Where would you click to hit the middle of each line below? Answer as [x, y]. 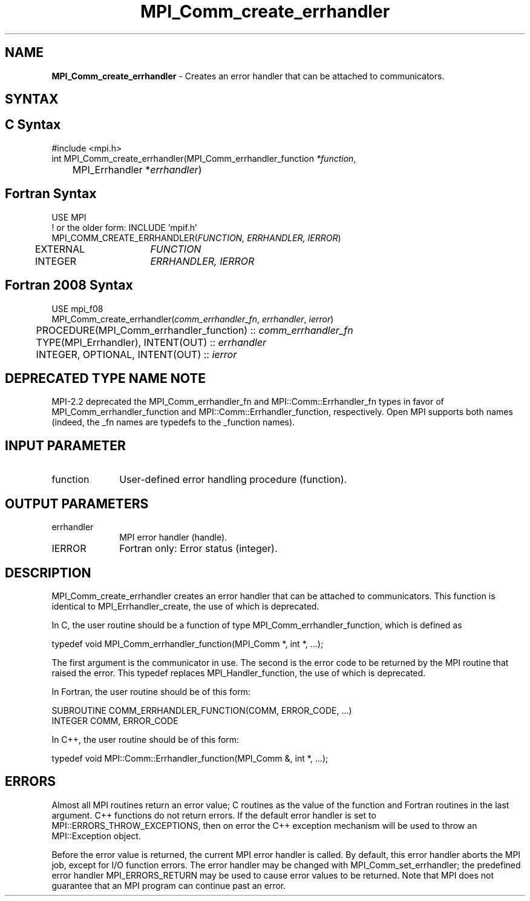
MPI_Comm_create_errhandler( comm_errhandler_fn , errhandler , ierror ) [193, 319]
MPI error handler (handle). [173, 537]
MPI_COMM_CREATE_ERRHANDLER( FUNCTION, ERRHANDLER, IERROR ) [196, 238]
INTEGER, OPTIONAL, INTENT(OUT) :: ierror [136, 354]
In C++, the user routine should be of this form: [146, 739]
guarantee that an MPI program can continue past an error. [169, 885]
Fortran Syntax [51, 194]
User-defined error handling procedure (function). [233, 480]
